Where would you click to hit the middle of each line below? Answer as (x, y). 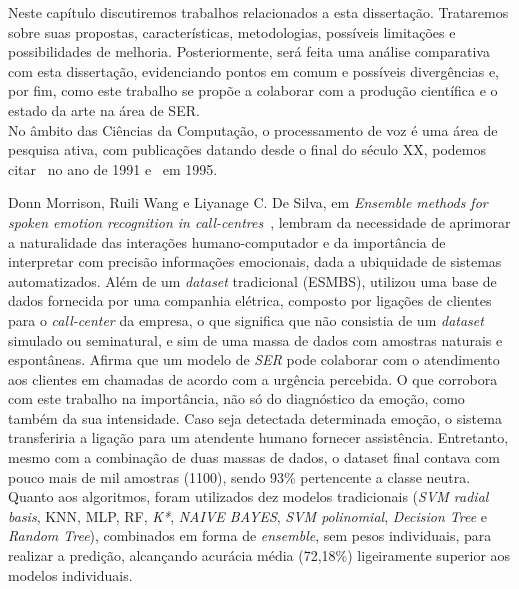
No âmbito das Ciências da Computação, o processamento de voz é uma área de (253, 129)
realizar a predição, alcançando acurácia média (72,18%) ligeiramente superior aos (259, 555)
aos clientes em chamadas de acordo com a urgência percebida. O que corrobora (253, 378)
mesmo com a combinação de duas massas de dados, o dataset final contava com (254, 457)
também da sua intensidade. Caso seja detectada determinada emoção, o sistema (255, 417)
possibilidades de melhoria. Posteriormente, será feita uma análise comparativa (249, 51)
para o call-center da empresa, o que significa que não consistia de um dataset (246, 319)
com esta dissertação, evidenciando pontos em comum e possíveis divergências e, (253, 70)
